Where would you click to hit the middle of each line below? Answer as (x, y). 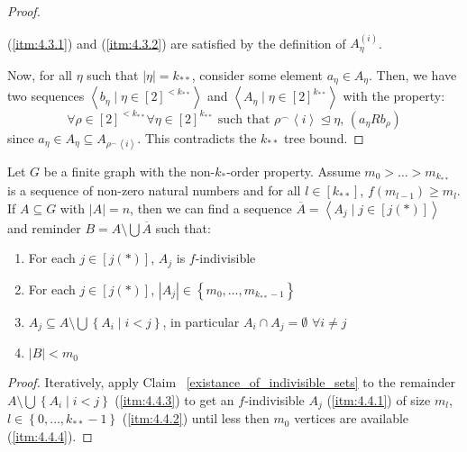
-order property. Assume (293, 171)
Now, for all (40, 74)
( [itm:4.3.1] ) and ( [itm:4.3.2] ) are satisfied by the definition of (177, 43)
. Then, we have (413, 74)
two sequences (46, 96)
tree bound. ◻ (324, 137)
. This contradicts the (197, 137)
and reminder (44, 227)
